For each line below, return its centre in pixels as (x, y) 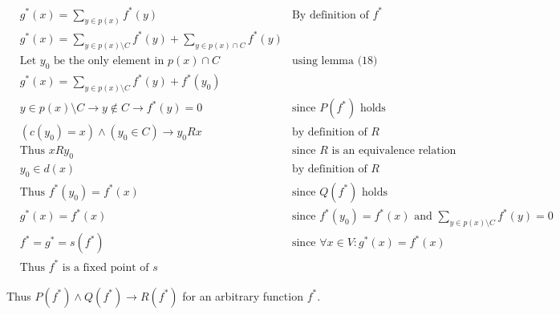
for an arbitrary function (243, 295)
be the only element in (109, 61)
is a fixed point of (106, 267)
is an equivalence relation (394, 151)
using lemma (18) (335, 61)
